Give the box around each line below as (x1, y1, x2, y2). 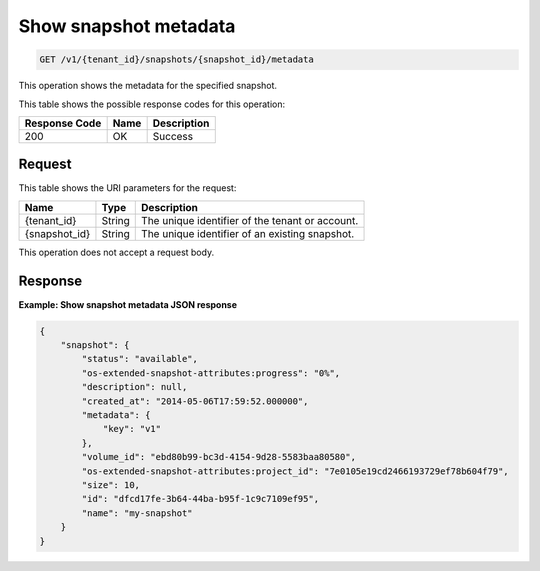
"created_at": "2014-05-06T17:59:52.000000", (81, 395, 309, 407)
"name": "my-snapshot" (81, 507, 194, 519)
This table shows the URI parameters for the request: (18, 182, 237, 194)
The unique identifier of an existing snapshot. (141, 226, 355, 240)
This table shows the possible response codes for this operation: (18, 98, 286, 110)
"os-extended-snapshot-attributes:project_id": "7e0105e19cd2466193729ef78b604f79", (81, 465, 509, 477)
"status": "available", (81, 353, 199, 365)
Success (152, 129, 194, 143)
